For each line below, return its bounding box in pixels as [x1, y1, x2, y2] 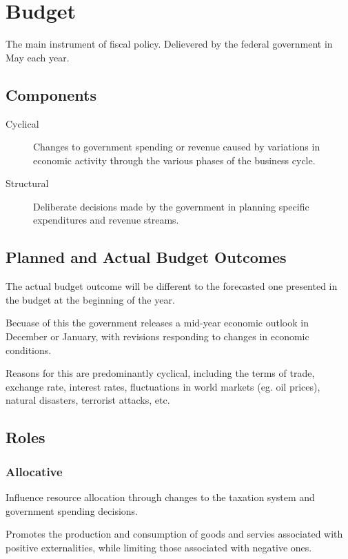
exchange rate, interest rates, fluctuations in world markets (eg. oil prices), [6, 379, 320, 393]
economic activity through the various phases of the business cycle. [33, 153, 316, 167]
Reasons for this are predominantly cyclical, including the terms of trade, [6, 366, 315, 380]
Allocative [6, 462, 63, 480]
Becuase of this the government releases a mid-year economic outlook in [6, 315, 309, 330]
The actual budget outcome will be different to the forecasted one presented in [6, 279, 338, 293]
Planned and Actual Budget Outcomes [6, 246, 287, 268]
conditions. [6, 342, 52, 357]
